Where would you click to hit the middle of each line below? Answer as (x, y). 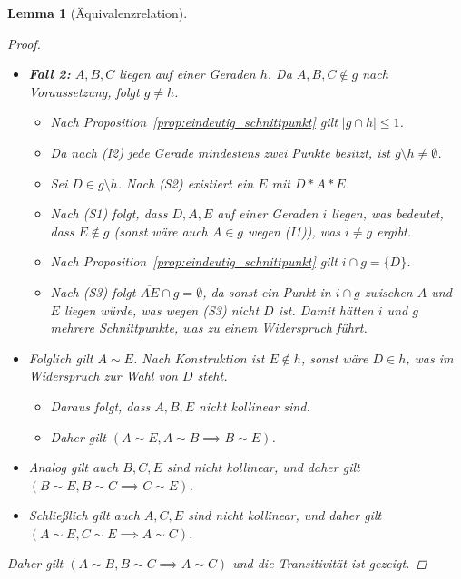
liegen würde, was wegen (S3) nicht (162, 309)
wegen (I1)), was (294, 231)
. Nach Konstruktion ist (199, 357)
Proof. (24, 43)
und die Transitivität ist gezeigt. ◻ (330, 563)
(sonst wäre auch (161, 231)
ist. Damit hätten (326, 309)
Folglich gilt (61, 357)
